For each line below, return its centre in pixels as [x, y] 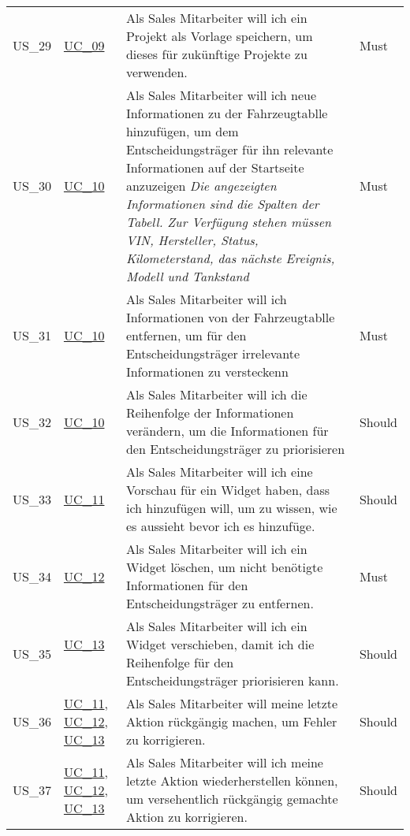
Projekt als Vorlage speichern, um [219, 36]
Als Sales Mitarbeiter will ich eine [219, 472]
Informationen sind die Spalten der [222, 204]
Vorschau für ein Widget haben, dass [228, 490]
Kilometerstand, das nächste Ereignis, [230, 258]
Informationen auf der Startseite [215, 167]
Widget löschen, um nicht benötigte [224, 567]
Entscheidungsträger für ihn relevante [229, 149]
